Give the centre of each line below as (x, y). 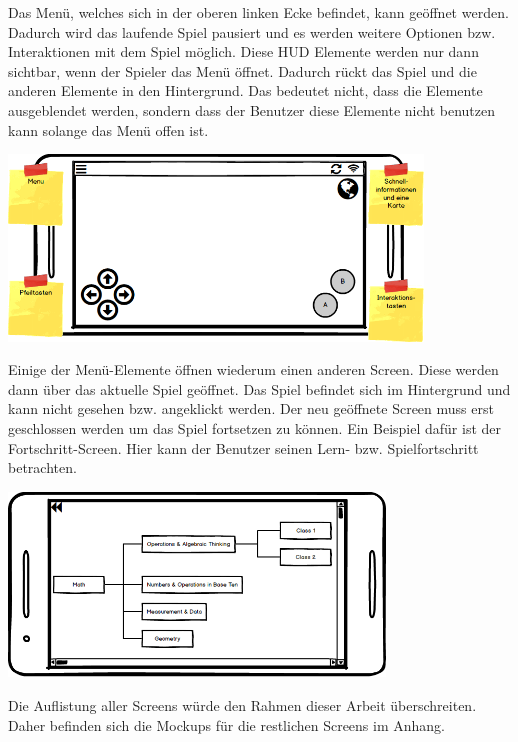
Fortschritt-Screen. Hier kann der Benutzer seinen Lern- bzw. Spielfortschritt (243, 447)
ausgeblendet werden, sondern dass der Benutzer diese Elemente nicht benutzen (252, 109)
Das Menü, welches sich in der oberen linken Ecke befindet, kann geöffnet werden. (258, 12)
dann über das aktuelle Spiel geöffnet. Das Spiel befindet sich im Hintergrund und (259, 388)
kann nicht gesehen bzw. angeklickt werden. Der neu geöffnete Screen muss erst (251, 408)
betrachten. (42, 467)
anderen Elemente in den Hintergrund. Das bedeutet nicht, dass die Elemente (245, 90)
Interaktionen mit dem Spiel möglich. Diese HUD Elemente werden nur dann (243, 51)
